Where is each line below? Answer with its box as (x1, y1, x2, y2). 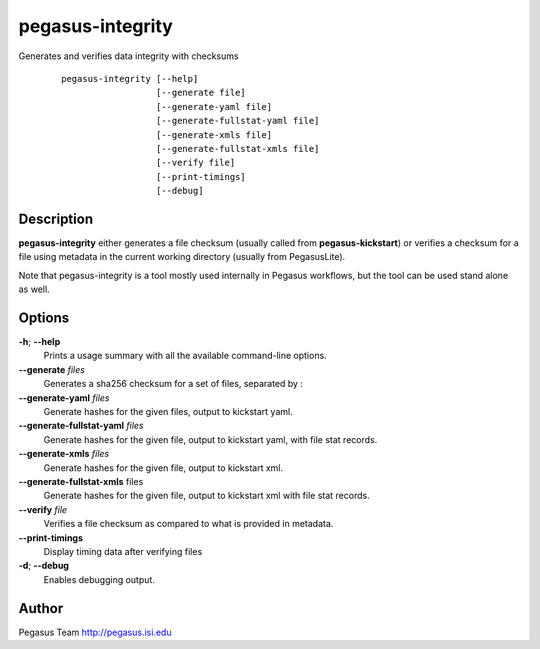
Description (18, 210, 94, 227)
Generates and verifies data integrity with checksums (18, 50, 239, 62)
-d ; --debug (18, 560, 70, 572)
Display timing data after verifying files (43, 545, 203, 557)
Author (18, 600, 64, 617)
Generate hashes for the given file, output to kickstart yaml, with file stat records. (43, 433, 378, 445)
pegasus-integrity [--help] (61, 73, 199, 84)
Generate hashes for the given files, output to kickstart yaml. (43, 406, 294, 417)
